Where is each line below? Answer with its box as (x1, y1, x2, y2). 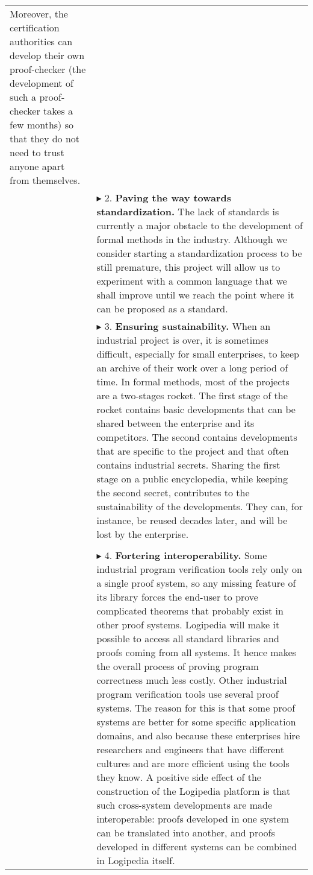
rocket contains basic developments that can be (96, 402, 296, 416)
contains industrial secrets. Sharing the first (96, 458, 280, 472)
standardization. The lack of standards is (96, 204, 279, 218)
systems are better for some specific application (96, 715, 296, 728)
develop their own (10, 48, 85, 62)
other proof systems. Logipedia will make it (96, 618, 280, 631)
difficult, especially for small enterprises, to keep (96, 347, 299, 361)
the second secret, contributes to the (96, 485, 250, 499)
